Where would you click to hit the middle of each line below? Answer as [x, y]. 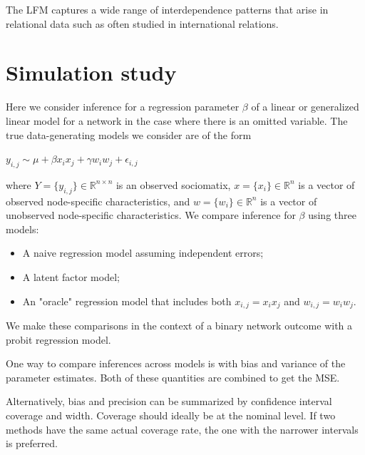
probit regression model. [58, 339]
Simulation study [91, 72]
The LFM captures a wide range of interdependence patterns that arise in [167, 9]
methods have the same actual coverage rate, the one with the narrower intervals [182, 429]
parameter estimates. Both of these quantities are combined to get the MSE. [173, 377]
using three [332, 215]
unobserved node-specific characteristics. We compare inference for [151, 215]
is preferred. [32, 443]
